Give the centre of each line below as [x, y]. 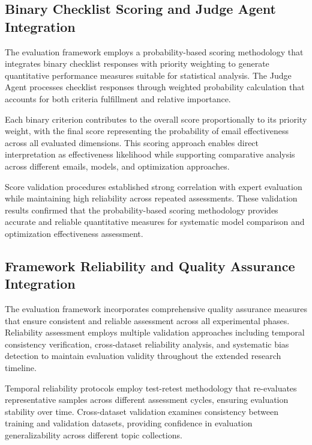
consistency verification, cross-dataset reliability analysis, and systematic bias [147, 344]
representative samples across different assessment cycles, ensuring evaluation [147, 400]
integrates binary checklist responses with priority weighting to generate [137, 63]
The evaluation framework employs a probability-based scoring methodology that [154, 51]
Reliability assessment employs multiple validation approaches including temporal [155, 332]
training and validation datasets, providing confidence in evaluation [129, 423]
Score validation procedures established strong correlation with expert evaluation [154, 186]
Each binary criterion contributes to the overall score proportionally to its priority [156, 119]
